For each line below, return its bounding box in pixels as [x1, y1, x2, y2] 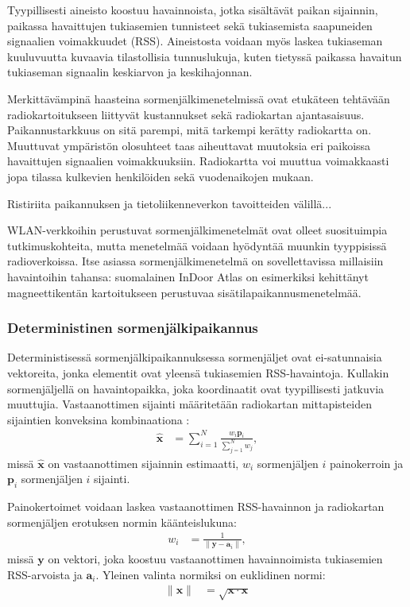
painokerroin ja [330, 454, 404, 471]
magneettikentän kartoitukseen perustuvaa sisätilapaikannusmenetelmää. [7, 284, 362, 300]
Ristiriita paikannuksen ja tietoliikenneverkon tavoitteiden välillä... [7, 195, 332, 211]
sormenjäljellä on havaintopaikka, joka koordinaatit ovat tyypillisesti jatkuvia [7, 380, 385, 396]
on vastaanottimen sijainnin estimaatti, [48, 454, 239, 471]
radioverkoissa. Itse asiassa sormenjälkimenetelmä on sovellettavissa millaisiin [7, 253, 384, 269]
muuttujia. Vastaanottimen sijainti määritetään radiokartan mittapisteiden [7, 396, 372, 412]
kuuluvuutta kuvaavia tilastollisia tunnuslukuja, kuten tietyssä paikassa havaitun [7, 48, 402, 64]
